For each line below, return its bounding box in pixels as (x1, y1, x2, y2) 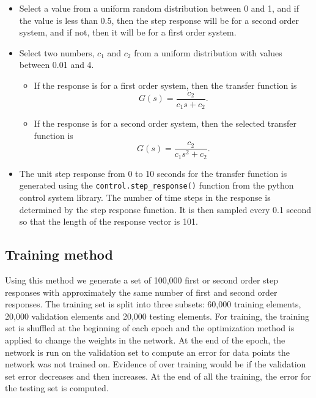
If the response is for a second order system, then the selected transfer (34, 117, 296, 130)
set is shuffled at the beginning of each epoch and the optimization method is (5, 321, 295, 334)
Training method (5, 245, 113, 264)
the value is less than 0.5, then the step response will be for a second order (19, 13, 299, 26)
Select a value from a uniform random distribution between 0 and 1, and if (19, 2, 299, 14)
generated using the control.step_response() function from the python (19, 179, 294, 192)
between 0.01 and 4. (19, 58, 94, 71)
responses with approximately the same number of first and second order (5, 285, 277, 298)
